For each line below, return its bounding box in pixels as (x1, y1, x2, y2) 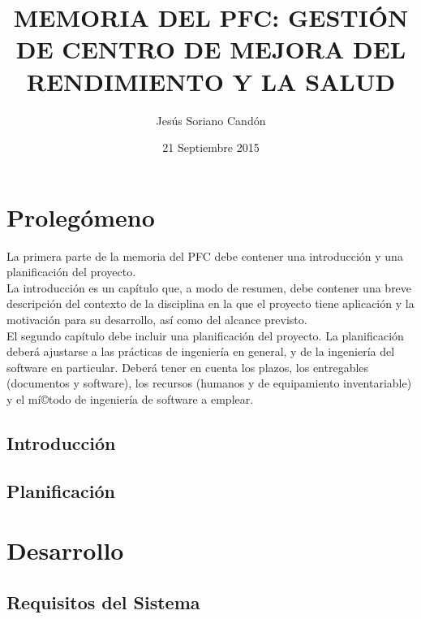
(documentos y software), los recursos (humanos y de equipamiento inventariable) (6, 374, 412, 392)
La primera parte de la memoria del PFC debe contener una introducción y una (6, 247, 403, 264)
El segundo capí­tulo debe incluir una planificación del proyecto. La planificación (6, 327, 404, 344)
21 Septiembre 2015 (162, 139, 260, 156)
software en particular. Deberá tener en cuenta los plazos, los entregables (6, 358, 369, 375)
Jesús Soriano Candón (156, 111, 266, 128)
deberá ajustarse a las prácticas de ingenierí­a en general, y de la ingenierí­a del (6, 343, 395, 360)
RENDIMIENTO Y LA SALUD (26, 64, 396, 97)
